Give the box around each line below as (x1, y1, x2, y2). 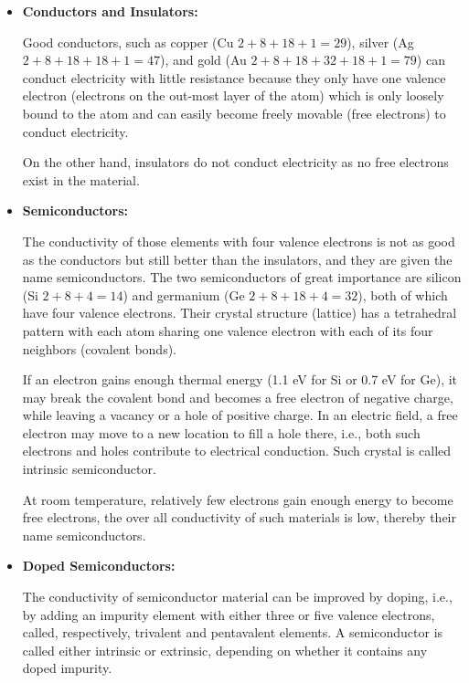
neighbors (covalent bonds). (22, 339, 177, 358)
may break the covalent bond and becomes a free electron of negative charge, (22, 387, 453, 406)
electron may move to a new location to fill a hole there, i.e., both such (22, 423, 421, 442)
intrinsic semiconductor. (22, 459, 156, 478)
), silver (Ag (346, 32, 414, 51)
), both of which (357, 285, 448, 304)
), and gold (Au (159, 50, 247, 69)
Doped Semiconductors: (22, 556, 176, 575)
